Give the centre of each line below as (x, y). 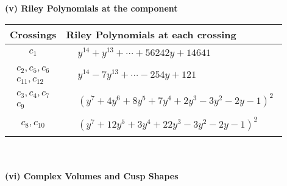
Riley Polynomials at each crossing (151, 34)
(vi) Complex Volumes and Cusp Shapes (92, 175)
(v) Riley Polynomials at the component (91, 8)
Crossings (33, 34)
